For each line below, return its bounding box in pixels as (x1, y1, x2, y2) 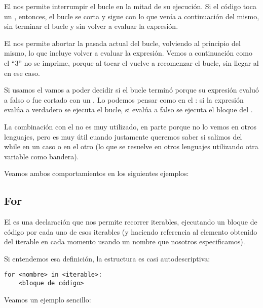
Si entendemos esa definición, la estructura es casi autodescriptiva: (4, 253, 210, 263)
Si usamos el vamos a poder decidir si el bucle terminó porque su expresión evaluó (4, 84, 259, 95)
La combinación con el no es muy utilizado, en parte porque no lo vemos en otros (4, 121, 256, 131)
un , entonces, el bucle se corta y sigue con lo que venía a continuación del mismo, (4, 11, 259, 21)
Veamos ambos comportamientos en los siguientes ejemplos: (4, 168, 189, 179)
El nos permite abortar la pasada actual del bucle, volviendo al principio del (4, 37, 241, 48)
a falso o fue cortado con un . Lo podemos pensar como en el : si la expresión (4, 94, 244, 105)
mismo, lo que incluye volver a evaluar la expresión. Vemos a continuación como (4, 48, 252, 58)
